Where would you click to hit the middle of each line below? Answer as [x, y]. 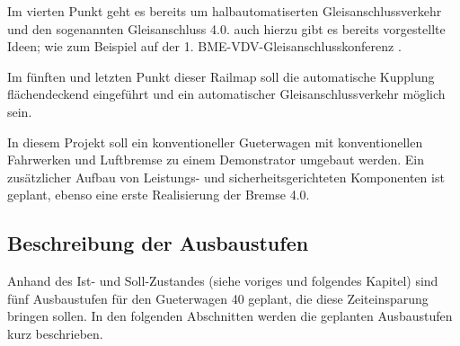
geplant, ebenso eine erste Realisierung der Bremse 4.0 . [159, 195]
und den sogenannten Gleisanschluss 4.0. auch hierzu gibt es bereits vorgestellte [226, 28]
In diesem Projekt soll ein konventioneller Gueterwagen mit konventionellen [215, 142]
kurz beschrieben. [55, 333]
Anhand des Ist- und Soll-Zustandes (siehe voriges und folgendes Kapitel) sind [223, 281]
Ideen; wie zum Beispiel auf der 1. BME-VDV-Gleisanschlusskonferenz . [204, 46]
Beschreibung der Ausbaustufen [158, 243]
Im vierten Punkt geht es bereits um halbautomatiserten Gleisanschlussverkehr [225, 11]
